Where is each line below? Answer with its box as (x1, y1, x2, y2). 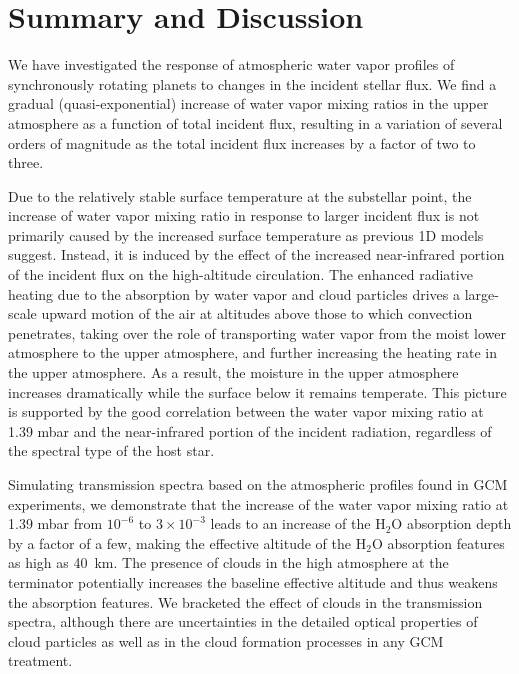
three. (8, 152, 44, 173)
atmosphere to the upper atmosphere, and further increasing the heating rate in (8, 342, 497, 363)
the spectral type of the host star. (8, 440, 215, 461)
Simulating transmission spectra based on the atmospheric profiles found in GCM (8, 474, 508, 494)
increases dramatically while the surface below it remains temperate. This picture (8, 381, 507, 402)
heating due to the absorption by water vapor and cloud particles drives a (8, 283, 460, 304)
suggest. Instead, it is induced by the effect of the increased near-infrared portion (8, 244, 505, 265)
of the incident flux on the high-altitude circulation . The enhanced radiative (8, 264, 473, 285)
